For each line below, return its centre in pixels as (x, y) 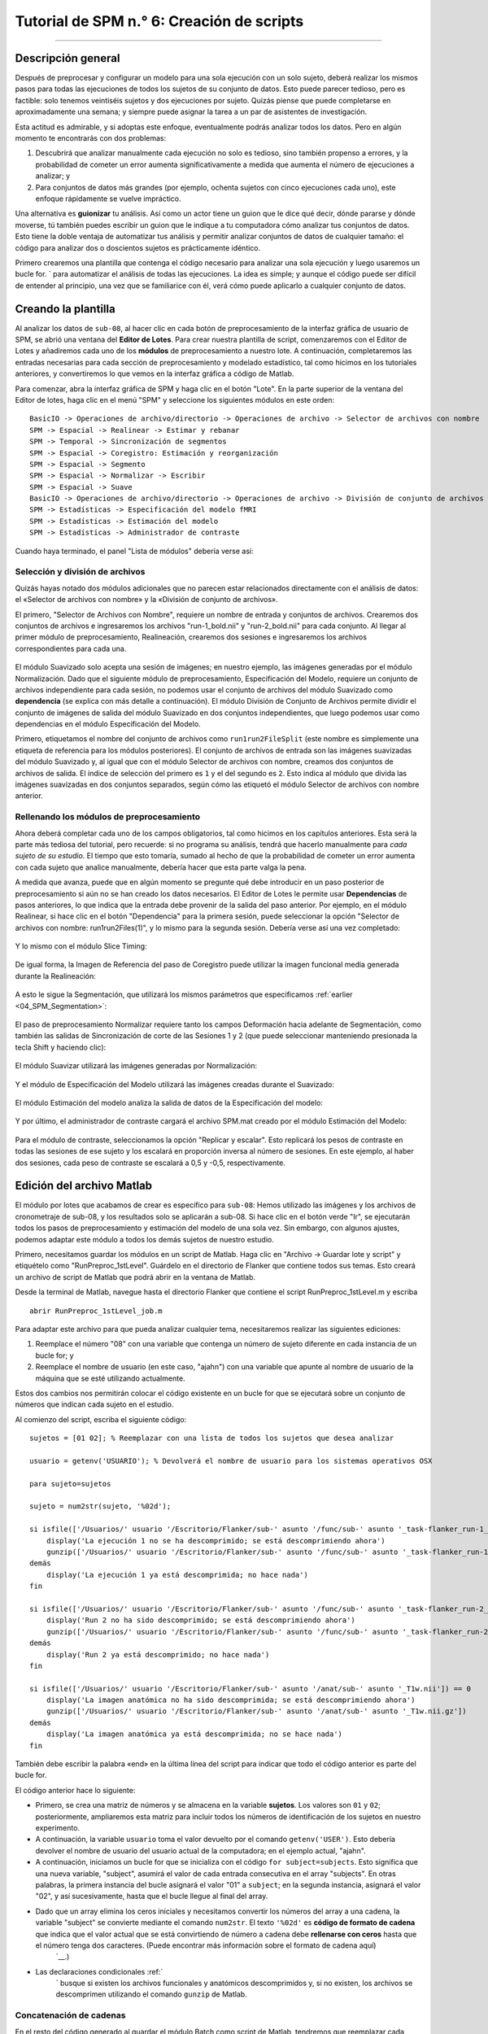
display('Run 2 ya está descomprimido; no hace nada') (158, 1654)
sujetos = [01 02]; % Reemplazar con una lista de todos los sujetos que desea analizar (212, 1438)
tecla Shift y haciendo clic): (61, 1047)
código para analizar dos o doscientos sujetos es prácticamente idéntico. (138, 247)
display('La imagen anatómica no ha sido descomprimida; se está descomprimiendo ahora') (231, 1700)
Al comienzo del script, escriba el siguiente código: (101, 1419)
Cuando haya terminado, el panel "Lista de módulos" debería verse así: (134, 551)
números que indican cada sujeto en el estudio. (94, 1404)
